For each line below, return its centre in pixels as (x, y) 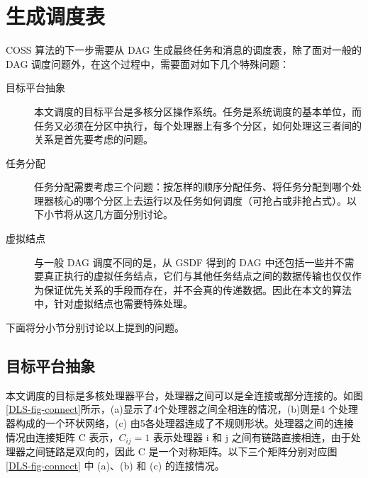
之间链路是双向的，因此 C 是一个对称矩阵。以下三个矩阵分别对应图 (181, 451)
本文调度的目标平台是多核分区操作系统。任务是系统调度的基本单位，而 (198, 111)
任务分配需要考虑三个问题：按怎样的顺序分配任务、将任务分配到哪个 (193, 187)
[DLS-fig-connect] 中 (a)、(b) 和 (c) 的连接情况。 (115, 465)
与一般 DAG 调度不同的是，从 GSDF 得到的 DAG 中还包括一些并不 (189, 262)
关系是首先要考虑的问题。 (94, 139)
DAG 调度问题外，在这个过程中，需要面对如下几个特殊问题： (148, 63)
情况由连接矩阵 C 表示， (62, 437)
